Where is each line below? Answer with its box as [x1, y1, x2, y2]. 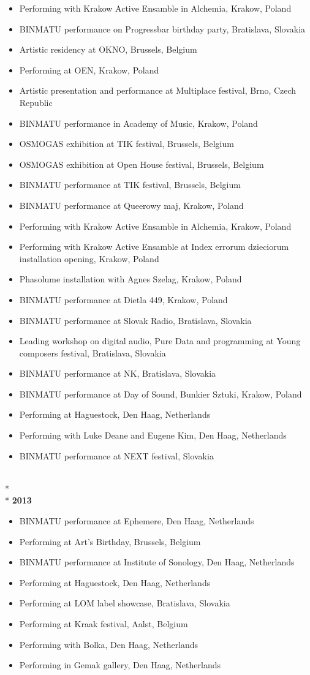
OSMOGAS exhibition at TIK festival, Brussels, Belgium [19, 137, 234, 150]
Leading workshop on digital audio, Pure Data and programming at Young [19, 334, 301, 347]
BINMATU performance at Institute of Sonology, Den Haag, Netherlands [19, 556, 295, 568]
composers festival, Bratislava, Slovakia [19, 346, 166, 359]
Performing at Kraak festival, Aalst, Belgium [19, 617, 188, 630]
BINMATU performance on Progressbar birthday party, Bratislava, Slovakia [19, 22, 306, 35]
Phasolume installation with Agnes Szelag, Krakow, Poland [19, 273, 242, 285]
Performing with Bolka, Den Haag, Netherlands [19, 638, 198, 650]
